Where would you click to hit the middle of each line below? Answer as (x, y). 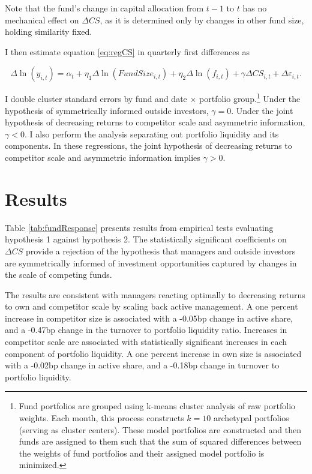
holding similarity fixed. (49, 31)
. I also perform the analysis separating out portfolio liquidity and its (151, 133)
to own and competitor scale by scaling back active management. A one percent (151, 306)
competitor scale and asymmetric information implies (103, 157)
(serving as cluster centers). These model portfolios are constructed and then (160, 429)
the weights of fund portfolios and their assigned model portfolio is (142, 453)
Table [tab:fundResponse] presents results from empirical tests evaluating (139, 227)
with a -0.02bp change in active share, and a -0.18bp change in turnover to (142, 365)
